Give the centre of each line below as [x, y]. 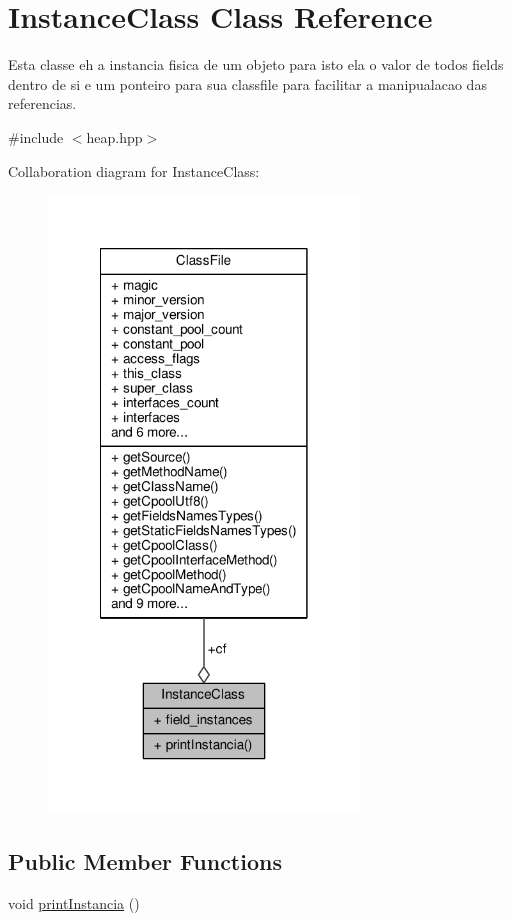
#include [36, 136]
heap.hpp [114, 136]
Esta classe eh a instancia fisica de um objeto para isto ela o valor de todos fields [256, 64]
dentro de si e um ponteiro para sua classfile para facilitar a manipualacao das [247, 83]
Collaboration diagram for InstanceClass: [134, 170]
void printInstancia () [74, 903]
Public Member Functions [145, 861]
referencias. [42, 103]
